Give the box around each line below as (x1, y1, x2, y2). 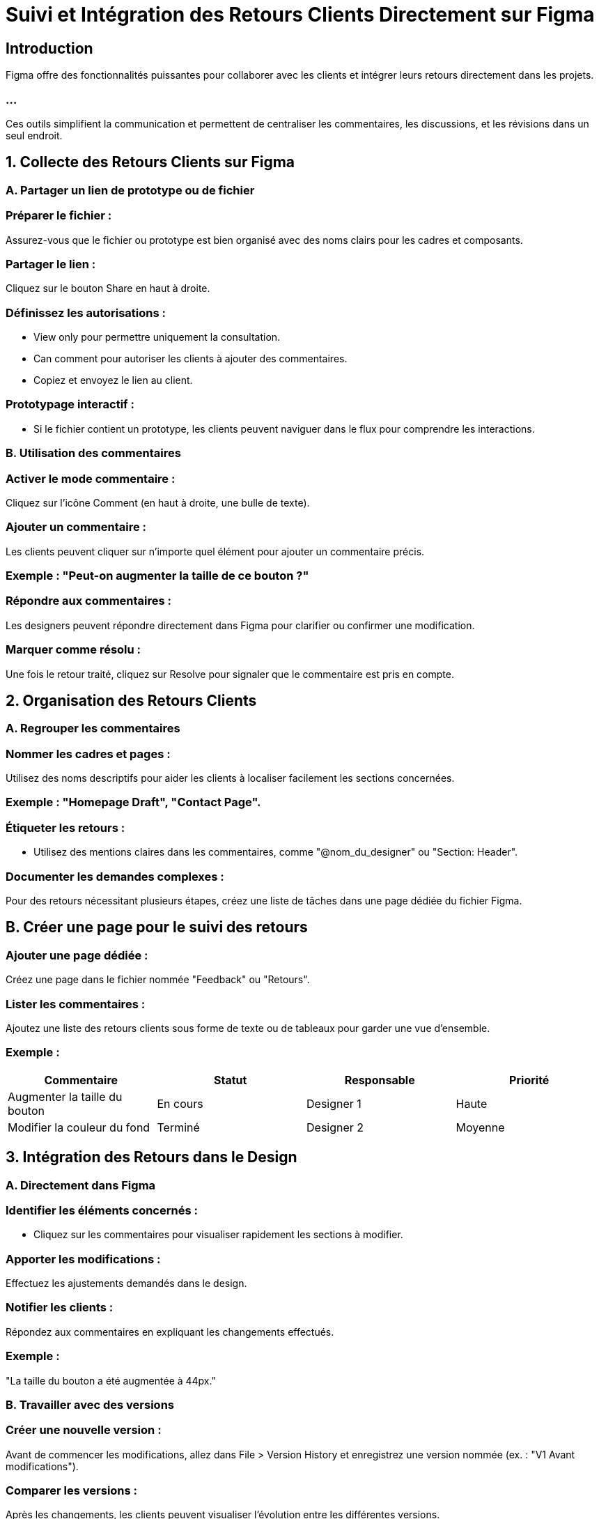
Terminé (157, 1120, 200, 1134)
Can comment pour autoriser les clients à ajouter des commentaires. (33, 353, 348, 365)
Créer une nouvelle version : (6, 1423, 162, 1437)
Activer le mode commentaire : (6, 471, 176, 486)
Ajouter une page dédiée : (6, 948, 148, 962)
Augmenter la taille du (8, 1089, 123, 1104)
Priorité (509, 1072, 550, 1087)
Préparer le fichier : (6, 208, 112, 223)
